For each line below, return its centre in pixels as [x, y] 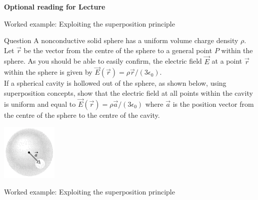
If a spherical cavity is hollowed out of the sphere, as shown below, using [115, 83]
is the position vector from [213, 104]
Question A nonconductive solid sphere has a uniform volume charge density [121, 40]
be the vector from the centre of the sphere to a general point [118, 50]
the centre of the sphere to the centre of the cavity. [82, 115]
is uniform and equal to [40, 104]
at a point [227, 61]
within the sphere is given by [48, 72]
